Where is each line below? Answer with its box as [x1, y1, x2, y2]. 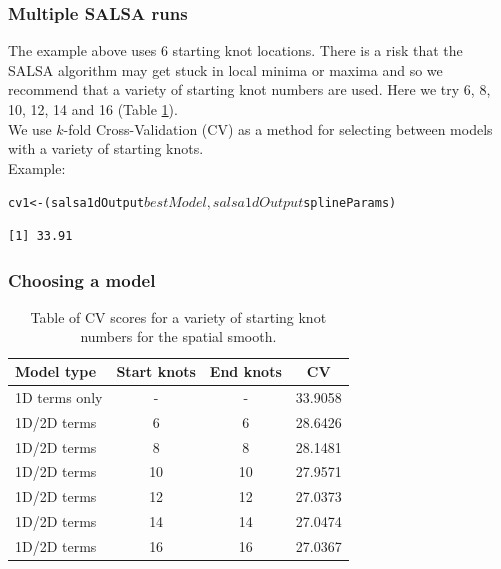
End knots [209, 361, 282, 382]
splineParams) [303, 196, 397, 211]
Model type [15, 361, 97, 382]
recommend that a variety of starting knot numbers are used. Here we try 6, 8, [8, 79, 491, 100]
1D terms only [15, 386, 103, 407]
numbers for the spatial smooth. [80, 326, 277, 347]
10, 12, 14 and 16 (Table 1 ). [8, 99, 178, 119]
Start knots [116, 361, 196, 382]
